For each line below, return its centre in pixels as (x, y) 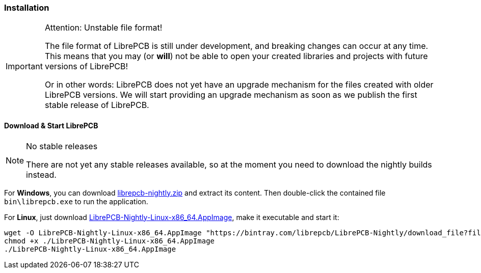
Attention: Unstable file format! (103, 28)
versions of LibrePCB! (86, 66)
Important (24, 66)
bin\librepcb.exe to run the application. (76, 201)
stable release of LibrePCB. (97, 105)
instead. (41, 174)
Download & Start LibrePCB (51, 125)
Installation (27, 8)
